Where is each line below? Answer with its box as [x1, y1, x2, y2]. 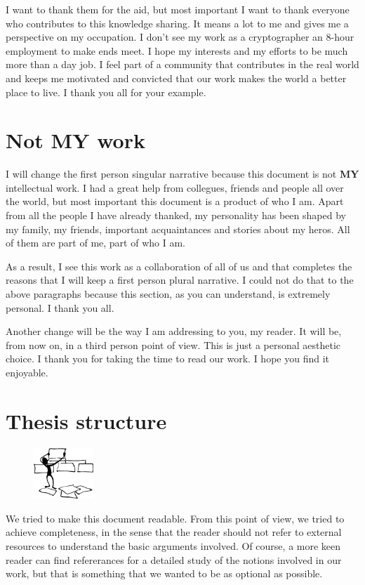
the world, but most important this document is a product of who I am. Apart [6, 194, 344, 209]
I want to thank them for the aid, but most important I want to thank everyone [6, 2, 350, 16]
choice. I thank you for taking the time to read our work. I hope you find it [6, 351, 330, 366]
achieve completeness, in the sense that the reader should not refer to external [6, 525, 342, 539]
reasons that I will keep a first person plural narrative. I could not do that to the [6, 272, 354, 287]
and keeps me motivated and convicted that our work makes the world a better [6, 70, 347, 85]
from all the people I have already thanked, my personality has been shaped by [6, 208, 346, 223]
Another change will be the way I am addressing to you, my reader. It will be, [6, 324, 342, 338]
